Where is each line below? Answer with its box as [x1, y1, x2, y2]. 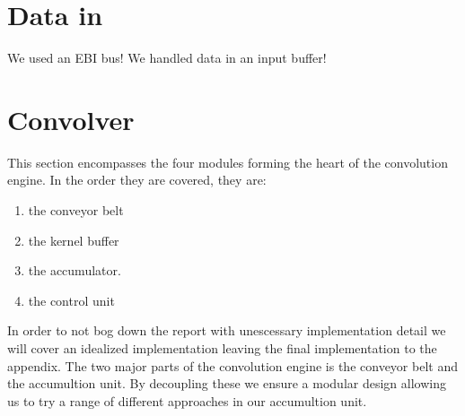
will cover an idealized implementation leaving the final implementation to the [7, 339, 437, 357]
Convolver [7, 100, 135, 137]
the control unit [28, 290, 115, 309]
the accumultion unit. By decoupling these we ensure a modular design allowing [7, 374, 446, 393]
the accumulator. [28, 261, 121, 280]
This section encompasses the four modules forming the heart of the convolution [7, 152, 448, 171]
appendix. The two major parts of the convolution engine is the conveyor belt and [7, 356, 458, 375]
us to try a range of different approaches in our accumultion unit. [7, 391, 367, 410]
